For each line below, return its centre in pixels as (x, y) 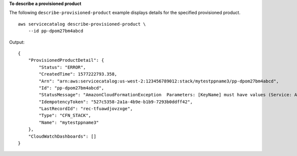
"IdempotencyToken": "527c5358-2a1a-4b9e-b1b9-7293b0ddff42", (116, 102)
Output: (17, 42)
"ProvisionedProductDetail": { (66, 60)
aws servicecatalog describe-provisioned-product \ (82, 24)
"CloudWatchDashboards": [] (62, 136)
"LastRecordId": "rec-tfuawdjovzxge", (86, 109)
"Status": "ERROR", (62, 67)
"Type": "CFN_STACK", (65, 116)
